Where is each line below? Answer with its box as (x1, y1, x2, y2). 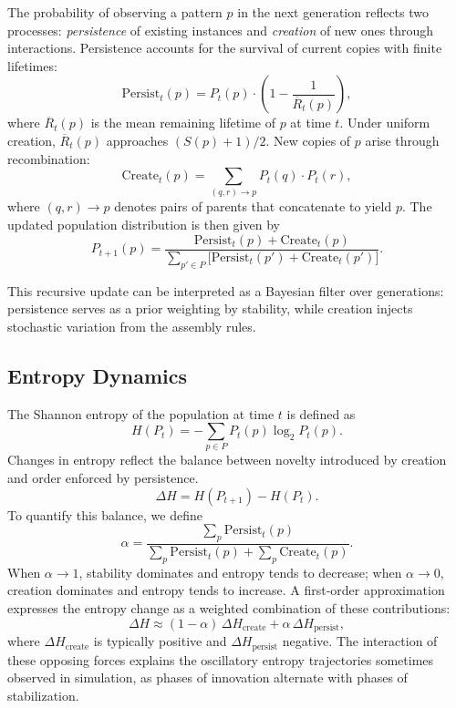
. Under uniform (339, 113, 430, 132)
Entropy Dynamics (7, 361, 188, 389)
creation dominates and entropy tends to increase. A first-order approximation (7, 580, 445, 600)
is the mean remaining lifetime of (90, 113, 275, 132)
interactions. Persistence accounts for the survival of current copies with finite (7, 38, 442, 57)
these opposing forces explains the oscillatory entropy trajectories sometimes (7, 650, 434, 669)
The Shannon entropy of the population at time (7, 404, 275, 423)
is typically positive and (93, 631, 227, 651)
